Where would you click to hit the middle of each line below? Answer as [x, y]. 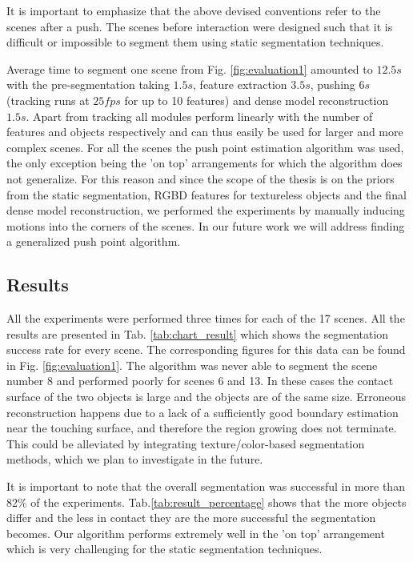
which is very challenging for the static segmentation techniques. [164, 549]
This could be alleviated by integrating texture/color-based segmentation [186, 443]
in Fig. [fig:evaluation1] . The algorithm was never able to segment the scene [192, 365]
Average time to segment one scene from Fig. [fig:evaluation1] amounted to [190, 68]
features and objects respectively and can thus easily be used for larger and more [205, 132]
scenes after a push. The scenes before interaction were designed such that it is [200, 26]
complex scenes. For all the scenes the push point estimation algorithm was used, [205, 147]
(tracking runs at [48, 100]
